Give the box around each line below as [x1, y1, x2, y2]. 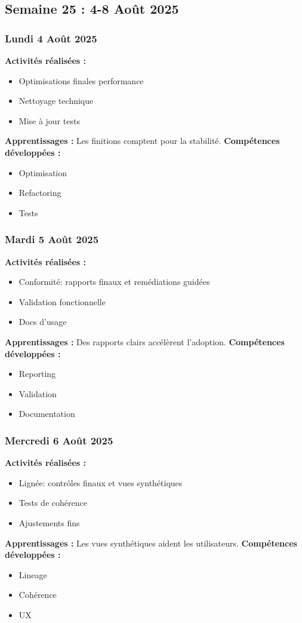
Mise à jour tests [19, 114, 80, 127]
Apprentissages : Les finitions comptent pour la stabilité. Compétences [5, 134, 280, 147]
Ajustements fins [19, 516, 80, 529]
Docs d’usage [19, 315, 67, 328]
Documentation [19, 407, 75, 420]
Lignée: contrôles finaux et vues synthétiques [19, 476, 183, 489]
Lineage [19, 568, 47, 581]
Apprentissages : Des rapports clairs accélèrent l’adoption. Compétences [5, 335, 285, 348]
